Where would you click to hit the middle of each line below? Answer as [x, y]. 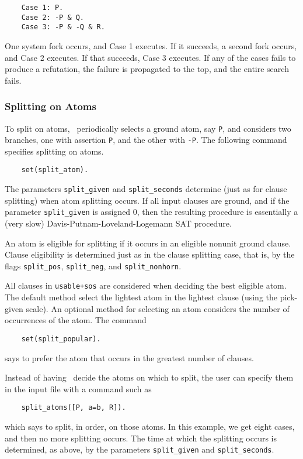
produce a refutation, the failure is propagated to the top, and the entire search [147, 69]
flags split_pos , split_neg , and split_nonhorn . [93, 266]
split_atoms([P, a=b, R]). [74, 408]
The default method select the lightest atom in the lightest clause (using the [141, 297]
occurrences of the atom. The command [76, 320]
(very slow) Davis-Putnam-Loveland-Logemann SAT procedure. [118, 223]
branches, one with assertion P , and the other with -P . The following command [146, 140]
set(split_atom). [55, 170]
